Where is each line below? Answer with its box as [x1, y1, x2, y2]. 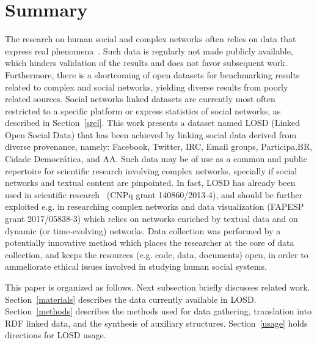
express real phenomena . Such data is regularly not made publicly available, [5, 44, 293, 57]
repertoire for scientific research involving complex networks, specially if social [5, 164, 297, 177]
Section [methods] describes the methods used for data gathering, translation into [5, 305, 312, 317]
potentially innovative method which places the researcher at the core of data [5, 236, 294, 249]
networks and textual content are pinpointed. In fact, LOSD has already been [5, 176, 296, 189]
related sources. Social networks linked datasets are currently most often [5, 92, 275, 105]
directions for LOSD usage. [5, 328, 106, 341]
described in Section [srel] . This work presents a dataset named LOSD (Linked [5, 116, 301, 129]
